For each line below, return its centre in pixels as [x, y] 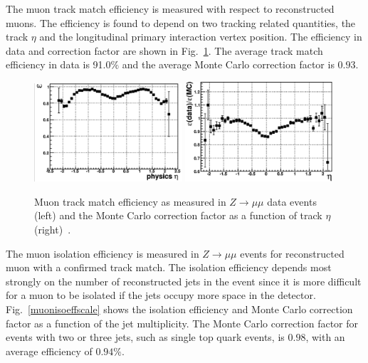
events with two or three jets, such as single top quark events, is [145, 337]
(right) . [53, 229]
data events [292, 201]
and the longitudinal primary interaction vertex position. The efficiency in [201, 37]
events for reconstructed [292, 253]
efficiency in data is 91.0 [58, 64]
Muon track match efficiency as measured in [130, 201]
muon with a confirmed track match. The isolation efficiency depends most [169, 267]
